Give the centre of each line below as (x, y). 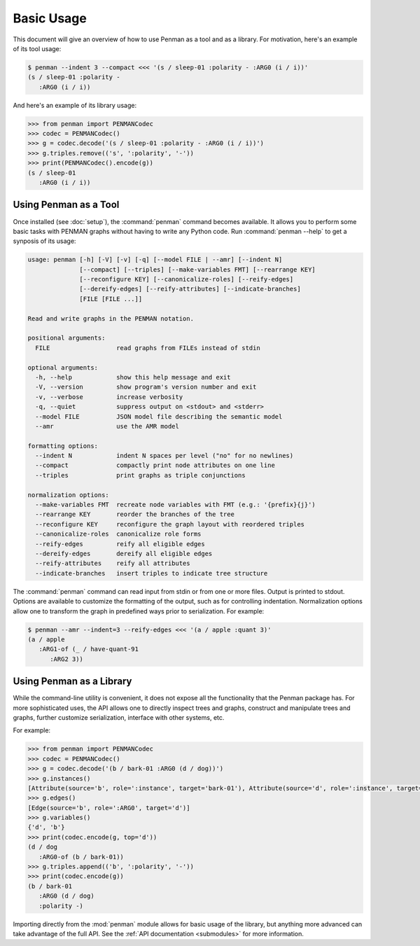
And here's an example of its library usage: (75, 105)
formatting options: (63, 446)
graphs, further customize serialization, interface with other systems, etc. (119, 717)
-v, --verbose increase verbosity (109, 397)
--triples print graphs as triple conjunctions (140, 475)
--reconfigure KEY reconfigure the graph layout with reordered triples (170, 524)
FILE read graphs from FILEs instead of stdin (148, 348)
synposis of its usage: (44, 241)
